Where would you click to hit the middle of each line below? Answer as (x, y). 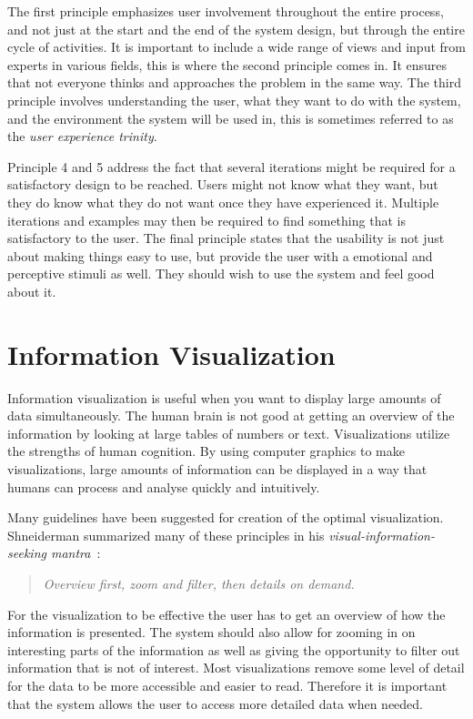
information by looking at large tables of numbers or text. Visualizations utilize (229, 433)
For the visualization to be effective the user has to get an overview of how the (226, 614)
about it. (32, 291)
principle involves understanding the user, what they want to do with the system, (234, 100)
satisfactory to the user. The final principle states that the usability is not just (226, 238)
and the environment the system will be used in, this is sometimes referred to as (231, 118)
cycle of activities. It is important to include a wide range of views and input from (236, 47)
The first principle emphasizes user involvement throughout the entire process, (226, 11)
